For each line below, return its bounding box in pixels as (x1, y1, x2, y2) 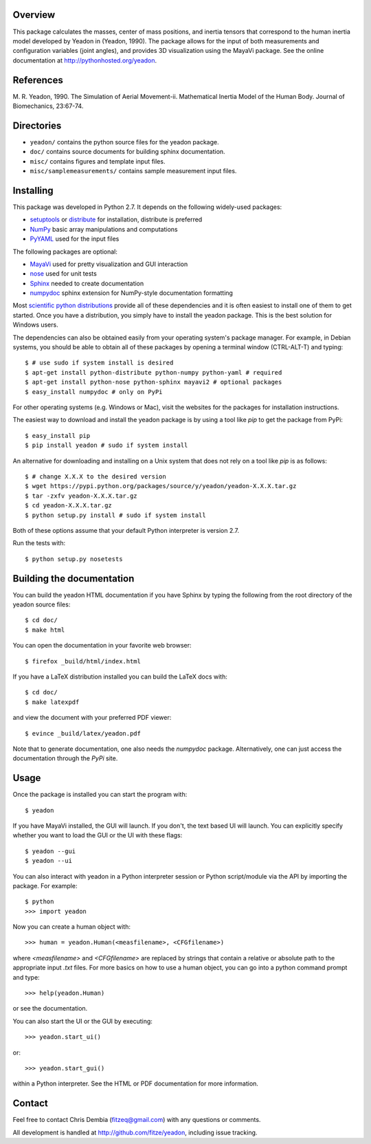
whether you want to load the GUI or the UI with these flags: (12, 831, 183, 839)
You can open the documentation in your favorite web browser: (12, 641, 192, 650)
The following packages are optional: (12, 247, 118, 256)
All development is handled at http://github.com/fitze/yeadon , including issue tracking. (12, 1128, 258, 1136)
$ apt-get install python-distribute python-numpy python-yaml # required (25, 368, 282, 376)
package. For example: (12, 881, 78, 890)
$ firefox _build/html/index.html (25, 657, 141, 665)
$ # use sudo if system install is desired (25, 359, 174, 367)
